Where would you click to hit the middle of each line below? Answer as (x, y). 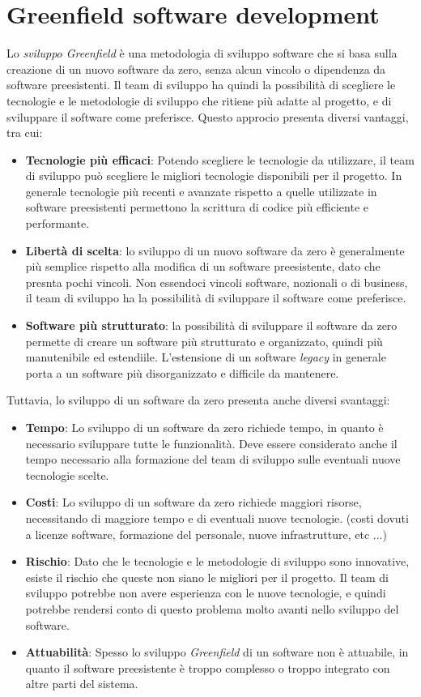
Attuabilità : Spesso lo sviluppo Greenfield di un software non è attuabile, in (217, 652)
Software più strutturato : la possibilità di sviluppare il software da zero (211, 325)
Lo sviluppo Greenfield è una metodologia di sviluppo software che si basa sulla (202, 53)
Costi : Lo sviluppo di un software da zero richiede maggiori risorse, (193, 502)
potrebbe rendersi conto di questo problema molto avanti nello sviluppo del (212, 608)
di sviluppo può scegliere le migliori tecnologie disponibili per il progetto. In (214, 175)
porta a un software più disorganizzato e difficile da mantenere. (182, 372)
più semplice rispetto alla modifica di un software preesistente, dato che (203, 266)
